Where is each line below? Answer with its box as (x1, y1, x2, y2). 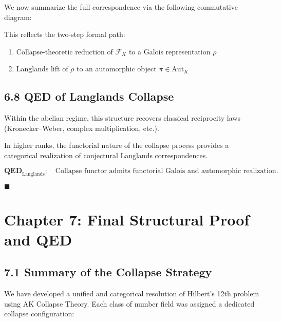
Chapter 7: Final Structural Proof (4, 209, 250, 230)
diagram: (4, 11, 32, 22)
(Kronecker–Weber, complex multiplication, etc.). (4, 122, 159, 133)
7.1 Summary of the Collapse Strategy (4, 264, 212, 280)
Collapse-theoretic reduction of (16, 46, 113, 56)
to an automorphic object (77, 63, 157, 74)
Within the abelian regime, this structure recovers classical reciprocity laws (4, 112, 240, 123)
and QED (4, 229, 72, 250)
